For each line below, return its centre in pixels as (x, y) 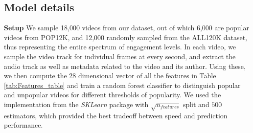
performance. (23, 125)
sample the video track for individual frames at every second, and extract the (120, 56)
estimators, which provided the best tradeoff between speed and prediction (116, 115)
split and (196, 104)
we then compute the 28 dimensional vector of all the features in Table (110, 76)
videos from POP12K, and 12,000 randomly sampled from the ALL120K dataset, (126, 37)
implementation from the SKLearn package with (76, 104)
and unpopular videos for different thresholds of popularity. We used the (113, 95)
